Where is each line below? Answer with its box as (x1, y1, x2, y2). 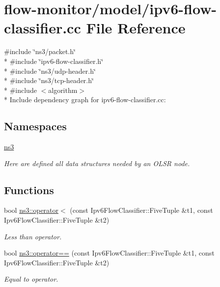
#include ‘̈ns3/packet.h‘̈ (4, 46, 76, 57)
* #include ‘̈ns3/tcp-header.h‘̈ (4, 75, 94, 86)
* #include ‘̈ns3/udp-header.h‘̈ (4, 65, 96, 76)
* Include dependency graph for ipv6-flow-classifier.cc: (4, 94, 166, 105)
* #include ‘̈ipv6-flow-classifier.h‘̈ (4, 56, 104, 66)
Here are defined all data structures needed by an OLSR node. (4, 158, 190, 168)
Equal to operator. (4, 274, 58, 284)
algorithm (48, 85, 78, 95)
